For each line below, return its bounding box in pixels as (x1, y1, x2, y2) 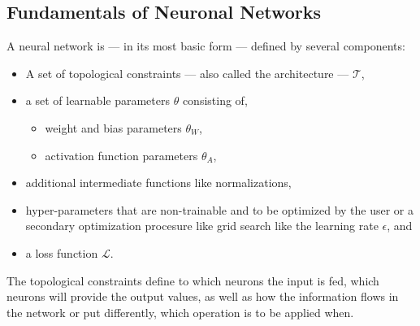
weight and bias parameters (45, 119, 182, 136)
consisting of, (182, 92, 248, 109)
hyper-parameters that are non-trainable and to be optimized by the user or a (25, 201, 414, 218)
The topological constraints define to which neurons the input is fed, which (6, 272, 379, 289)
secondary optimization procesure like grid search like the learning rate (25, 217, 379, 234)
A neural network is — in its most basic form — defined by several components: (6, 37, 405, 54)
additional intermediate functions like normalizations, (25, 174, 292, 191)
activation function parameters (45, 146, 198, 163)
